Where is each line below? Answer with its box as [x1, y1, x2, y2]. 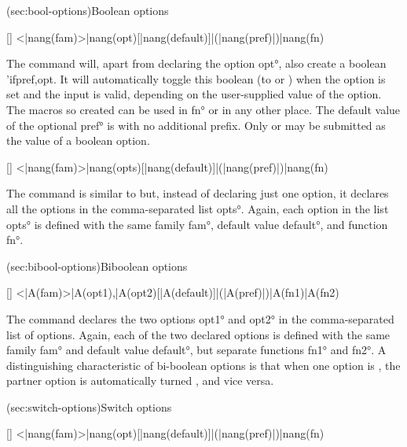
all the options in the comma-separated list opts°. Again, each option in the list [6, 200, 389, 216]
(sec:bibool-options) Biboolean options [6, 257, 188, 274]
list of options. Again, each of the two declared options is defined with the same [6, 326, 390, 342]
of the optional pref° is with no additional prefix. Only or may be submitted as [6, 116, 386, 133]
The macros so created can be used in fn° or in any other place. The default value [6, 101, 401, 117]
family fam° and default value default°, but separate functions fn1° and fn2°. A [6, 342, 387, 358]
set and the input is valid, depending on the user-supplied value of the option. [6, 86, 382, 102]
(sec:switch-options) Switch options [6, 398, 172, 415]
